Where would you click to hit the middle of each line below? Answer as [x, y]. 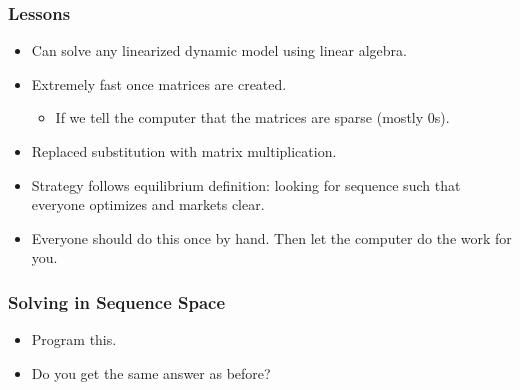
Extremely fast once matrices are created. [159, 83]
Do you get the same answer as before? [151, 372]
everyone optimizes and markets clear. [148, 204]
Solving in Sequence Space [117, 301]
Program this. [74, 339]
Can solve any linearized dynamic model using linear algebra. [219, 50]
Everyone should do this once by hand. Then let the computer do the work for [271, 237]
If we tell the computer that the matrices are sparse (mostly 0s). [252, 117]
